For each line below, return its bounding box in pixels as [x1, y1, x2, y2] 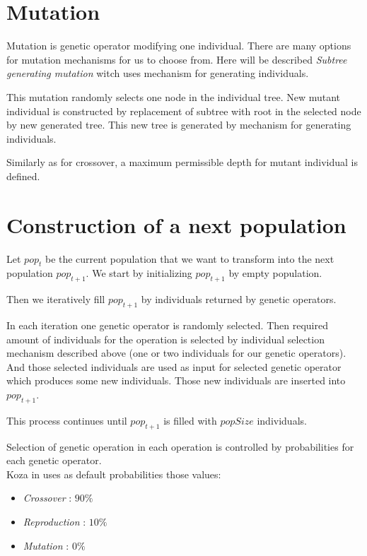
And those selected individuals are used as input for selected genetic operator [6, 359, 342, 374]
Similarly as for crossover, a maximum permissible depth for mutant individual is [6, 155, 358, 170]
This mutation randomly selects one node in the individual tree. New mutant [6, 89, 341, 104]
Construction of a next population [6, 210, 346, 239]
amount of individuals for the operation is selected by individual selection [6, 331, 325, 346]
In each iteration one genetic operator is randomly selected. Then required [6, 317, 328, 332]
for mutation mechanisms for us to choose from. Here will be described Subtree [6, 52, 347, 66]
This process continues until [6, 413, 127, 427]
